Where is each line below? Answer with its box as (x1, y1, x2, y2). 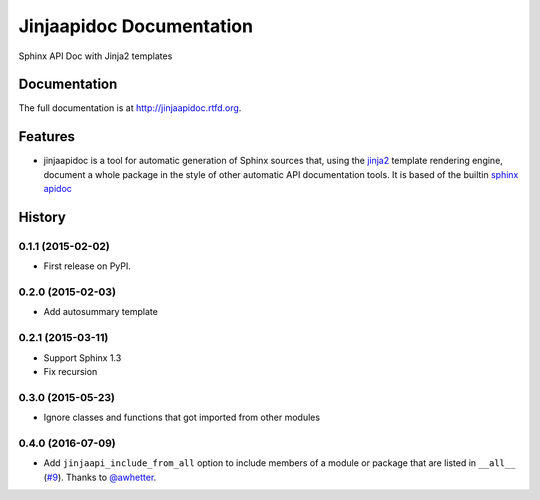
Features (18, 128, 75, 145)
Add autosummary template (43, 306, 159, 318)
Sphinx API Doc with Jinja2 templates (18, 50, 173, 62)
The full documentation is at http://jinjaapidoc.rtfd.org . (18, 102, 242, 114)
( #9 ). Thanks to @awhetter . (43, 471, 157, 483)
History (18, 208, 67, 225)
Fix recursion (43, 365, 98, 377)
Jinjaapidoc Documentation (18, 15, 254, 37)
